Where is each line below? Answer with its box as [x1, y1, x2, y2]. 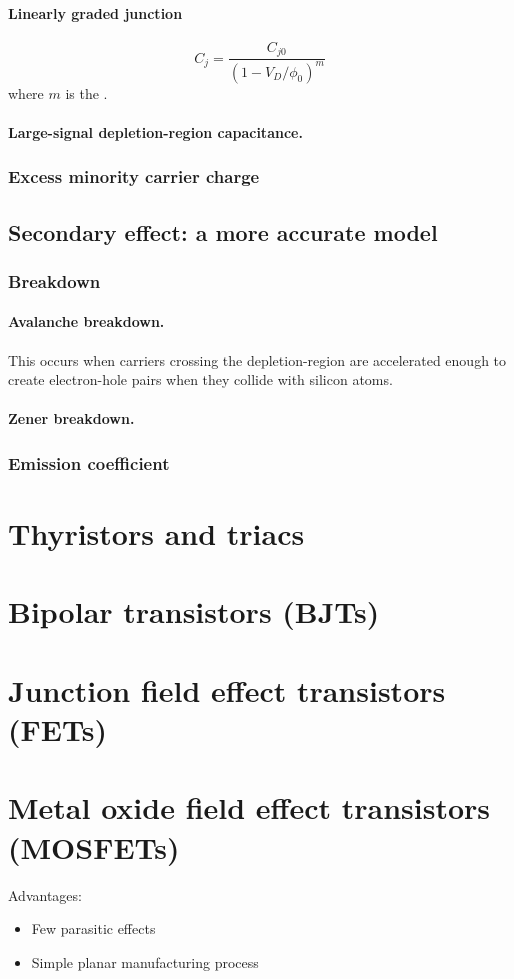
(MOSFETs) [8, 826, 180, 867]
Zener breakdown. [8, 408, 135, 429]
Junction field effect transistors [8, 669, 446, 710]
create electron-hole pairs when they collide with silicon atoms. [8, 369, 393, 390]
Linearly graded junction [8, 2, 183, 23]
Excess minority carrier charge [8, 164, 260, 189]
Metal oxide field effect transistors [8, 787, 490, 828]
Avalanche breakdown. [8, 311, 165, 332]
